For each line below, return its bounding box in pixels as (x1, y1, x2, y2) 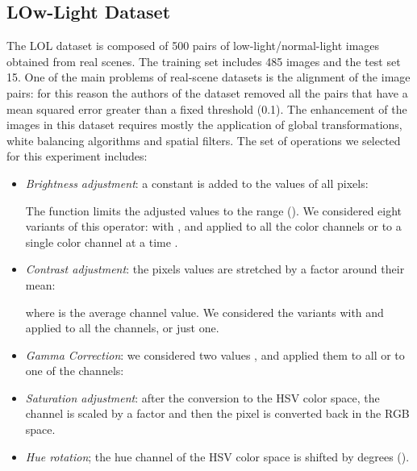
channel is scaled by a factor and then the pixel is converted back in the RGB (25, 405, 410, 422)
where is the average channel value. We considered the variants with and (25, 303, 384, 320)
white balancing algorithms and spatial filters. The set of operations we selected (6, 131, 401, 148)
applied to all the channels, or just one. (25, 319, 219, 336)
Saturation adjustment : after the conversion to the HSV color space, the (25, 389, 380, 406)
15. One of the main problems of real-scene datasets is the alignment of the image (6, 69, 411, 85)
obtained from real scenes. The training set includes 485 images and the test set (6, 52, 401, 69)
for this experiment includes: (6, 148, 148, 165)
